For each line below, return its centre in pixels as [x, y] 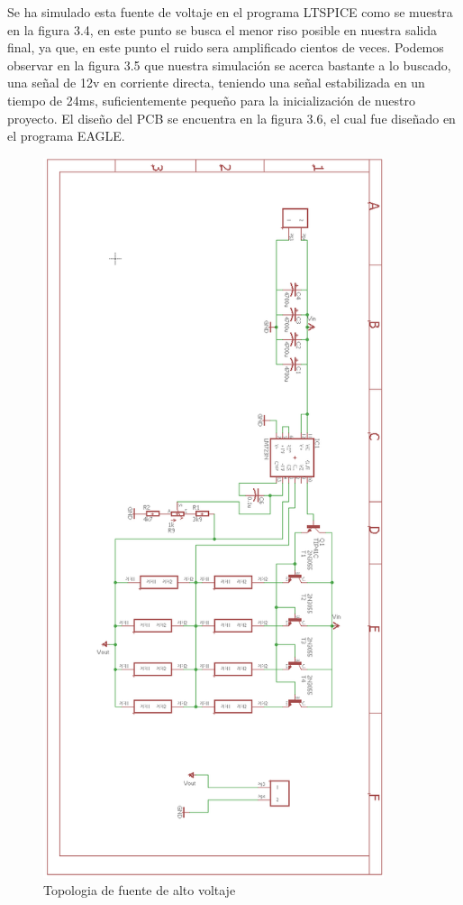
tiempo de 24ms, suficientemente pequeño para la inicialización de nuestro [211, 100]
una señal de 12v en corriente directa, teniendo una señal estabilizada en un [216, 83]
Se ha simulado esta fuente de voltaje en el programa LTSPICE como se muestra [230, 12]
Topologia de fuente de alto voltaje [140, 890]
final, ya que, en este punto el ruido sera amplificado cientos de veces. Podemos [226, 47]
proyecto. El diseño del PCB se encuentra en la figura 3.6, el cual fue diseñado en [231, 118]
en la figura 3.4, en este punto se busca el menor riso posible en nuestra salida [222, 29]
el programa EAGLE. [66, 136]
